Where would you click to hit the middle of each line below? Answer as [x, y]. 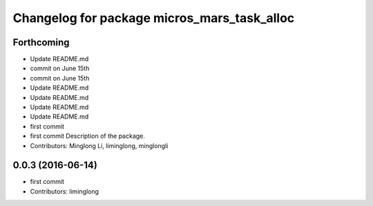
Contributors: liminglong [65, 191]
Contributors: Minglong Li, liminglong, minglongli [99, 145]
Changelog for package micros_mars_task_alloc [154, 18]
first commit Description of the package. [87, 136]
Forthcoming [41, 42]
